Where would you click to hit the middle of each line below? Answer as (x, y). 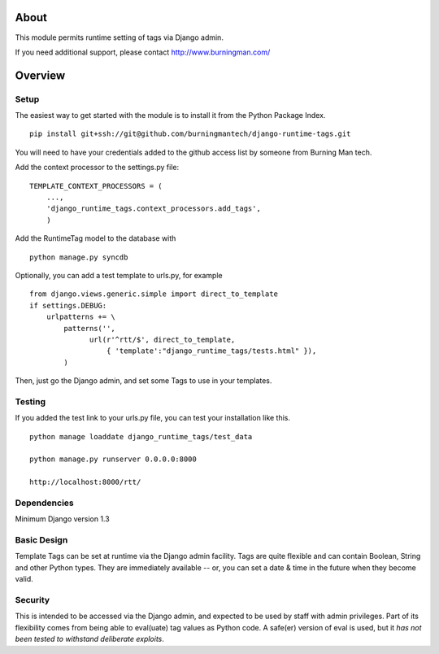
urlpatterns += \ (80, 317)
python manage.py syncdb (79, 257)
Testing (30, 401)
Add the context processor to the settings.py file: (97, 168)
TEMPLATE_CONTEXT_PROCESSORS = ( (96, 186)
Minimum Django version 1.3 (62, 519)
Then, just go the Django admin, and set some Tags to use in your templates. (143, 381)
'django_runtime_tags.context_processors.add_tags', (154, 209)
